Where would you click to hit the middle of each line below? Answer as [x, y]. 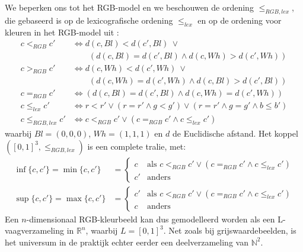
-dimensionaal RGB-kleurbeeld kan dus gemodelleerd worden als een [151, 219]
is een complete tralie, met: [137, 146]
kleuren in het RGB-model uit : [62, 32]
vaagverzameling [34, 230]
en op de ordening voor [240, 20]
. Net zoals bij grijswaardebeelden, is [230, 230]
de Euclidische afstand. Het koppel [235, 133]
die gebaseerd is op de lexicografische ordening [89, 20]
